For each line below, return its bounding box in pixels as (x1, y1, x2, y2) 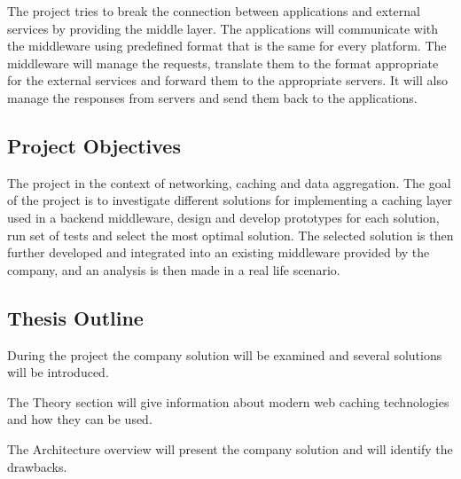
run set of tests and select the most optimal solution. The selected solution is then (7, 225, 454, 244)
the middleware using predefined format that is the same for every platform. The (7, 36, 447, 55)
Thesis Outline (7, 303, 144, 331)
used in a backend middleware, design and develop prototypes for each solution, (7, 208, 440, 226)
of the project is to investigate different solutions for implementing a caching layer (7, 191, 453, 209)
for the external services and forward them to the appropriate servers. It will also (7, 71, 448, 90)
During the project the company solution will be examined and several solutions (7, 345, 442, 364)
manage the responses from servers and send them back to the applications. (7, 88, 418, 106)
